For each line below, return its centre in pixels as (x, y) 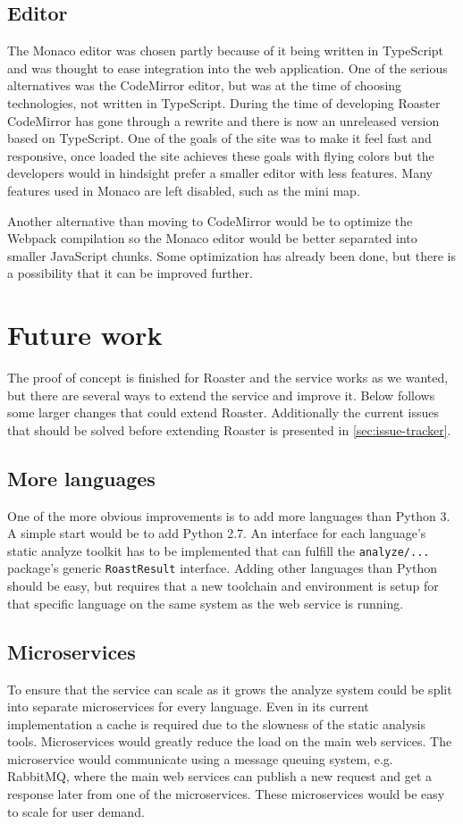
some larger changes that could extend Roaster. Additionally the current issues (223, 412)
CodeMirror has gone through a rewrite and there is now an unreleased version (223, 120)
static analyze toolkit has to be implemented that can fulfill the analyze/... (219, 550)
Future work (85, 335)
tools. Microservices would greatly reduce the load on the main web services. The (230, 741)
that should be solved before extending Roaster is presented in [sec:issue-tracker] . (229, 429)
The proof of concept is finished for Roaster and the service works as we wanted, (228, 378)
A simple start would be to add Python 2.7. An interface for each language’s (217, 533)
